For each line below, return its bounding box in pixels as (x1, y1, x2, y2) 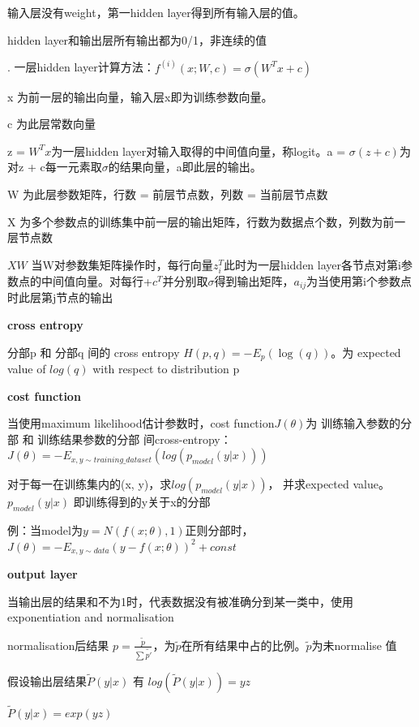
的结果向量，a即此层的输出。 (108, 158, 262, 175)
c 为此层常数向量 (7, 115, 96, 132)
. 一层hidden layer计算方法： (7, 58, 155, 75)
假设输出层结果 (7, 672, 87, 689)
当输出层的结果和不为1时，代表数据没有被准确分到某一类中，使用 (7, 592, 353, 609)
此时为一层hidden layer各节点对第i (223, 256, 401, 273)
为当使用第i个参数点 (306, 272, 413, 289)
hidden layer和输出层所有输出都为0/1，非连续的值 (7, 31, 267, 48)
